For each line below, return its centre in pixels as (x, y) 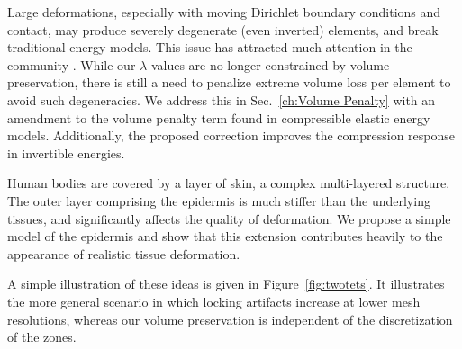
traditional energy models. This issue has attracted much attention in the (210, 47)
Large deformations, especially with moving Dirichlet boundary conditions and (224, 12)
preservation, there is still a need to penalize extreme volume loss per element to (229, 82)
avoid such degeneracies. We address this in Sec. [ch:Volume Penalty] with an (222, 99)
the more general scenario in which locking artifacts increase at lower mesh (214, 301)
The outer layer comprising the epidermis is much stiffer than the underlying (219, 200)
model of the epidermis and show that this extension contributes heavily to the (225, 236)
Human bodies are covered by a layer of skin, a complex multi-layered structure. (229, 183)
